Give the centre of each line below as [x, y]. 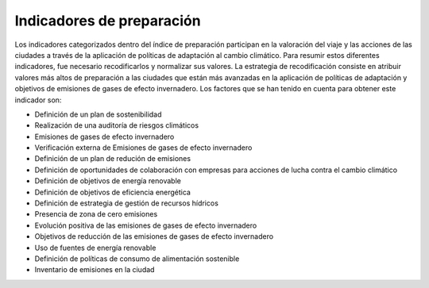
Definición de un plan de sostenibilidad [98, 114]
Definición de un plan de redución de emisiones [112, 159]
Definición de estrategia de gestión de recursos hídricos [126, 203]
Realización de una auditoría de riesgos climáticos [116, 125]
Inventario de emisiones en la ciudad [95, 270]
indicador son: [38, 100]
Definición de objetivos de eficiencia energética [112, 192]
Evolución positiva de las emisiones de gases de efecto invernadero [146, 225]
